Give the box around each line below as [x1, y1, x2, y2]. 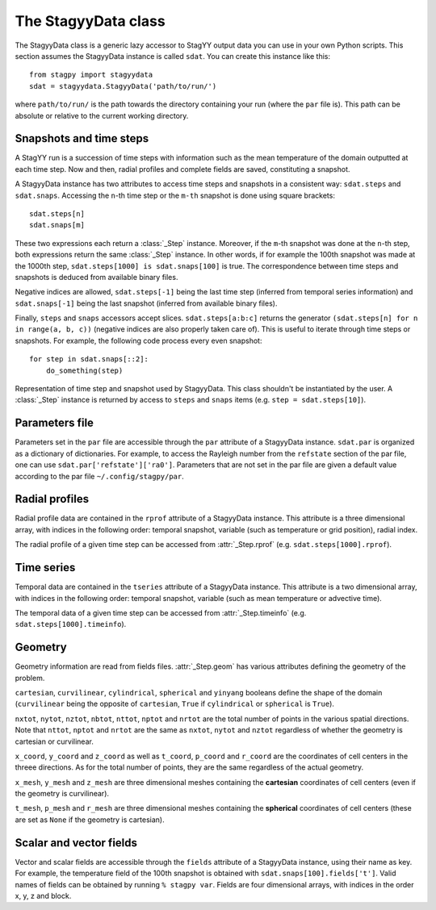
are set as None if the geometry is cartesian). [15, 815, 165, 824]
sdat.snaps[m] [29, 220, 85, 230]
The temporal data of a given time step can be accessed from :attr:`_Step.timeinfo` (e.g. [15, 607, 307, 617]
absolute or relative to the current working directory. [15, 111, 189, 120]
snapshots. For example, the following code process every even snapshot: [15, 336, 262, 345]
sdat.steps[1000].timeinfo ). [15, 620, 127, 629]
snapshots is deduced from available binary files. [15, 272, 178, 282]
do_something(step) [45, 365, 124, 375]
